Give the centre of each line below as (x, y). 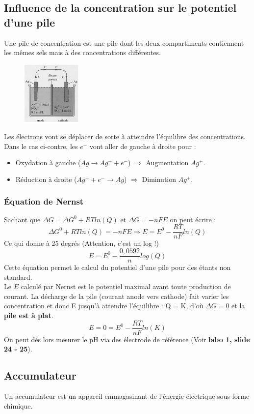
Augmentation (167, 163)
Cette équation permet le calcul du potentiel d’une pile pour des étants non (117, 267)
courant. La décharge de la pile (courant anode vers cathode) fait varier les (116, 296)
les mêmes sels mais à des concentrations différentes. (82, 52)
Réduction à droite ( (46, 179)
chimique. (18, 405)
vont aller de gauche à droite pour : (143, 146)
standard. (18, 277)
